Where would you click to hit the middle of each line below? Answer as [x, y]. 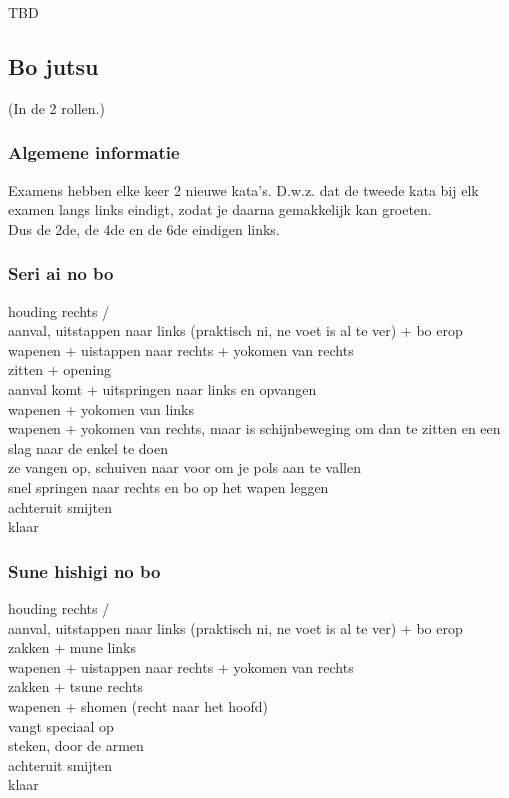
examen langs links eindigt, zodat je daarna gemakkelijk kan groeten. [220, 209]
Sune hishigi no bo [84, 570]
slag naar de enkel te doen [88, 447]
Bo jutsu [53, 65]
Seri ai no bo [61, 273]
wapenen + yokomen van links [101, 408]
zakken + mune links [72, 647]
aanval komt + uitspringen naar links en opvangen [162, 388]
